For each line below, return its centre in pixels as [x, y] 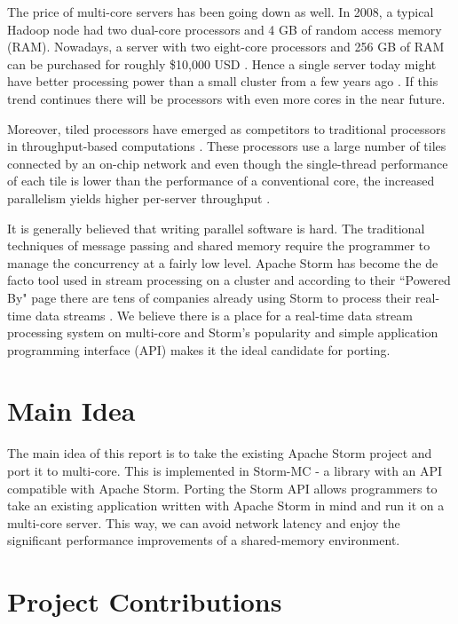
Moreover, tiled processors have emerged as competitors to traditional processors [227, 128]
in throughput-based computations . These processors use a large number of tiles [227, 146]
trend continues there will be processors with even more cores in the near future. [226, 98]
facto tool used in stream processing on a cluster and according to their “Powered [229, 280]
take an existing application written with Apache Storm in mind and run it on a [226, 506]
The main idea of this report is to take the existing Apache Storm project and [220, 453]
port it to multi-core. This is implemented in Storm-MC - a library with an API [225, 470]
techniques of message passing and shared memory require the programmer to [219, 245]
